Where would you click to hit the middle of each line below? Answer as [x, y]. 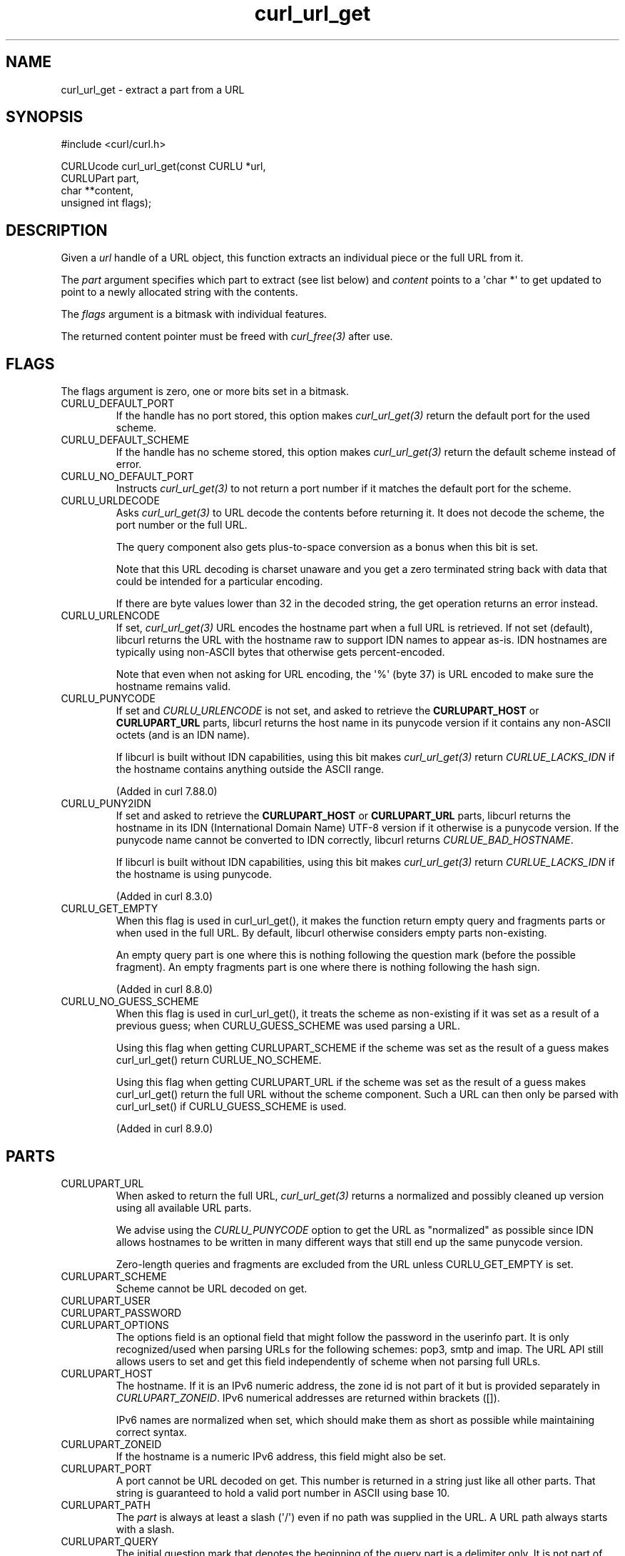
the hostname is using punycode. [194, 874]
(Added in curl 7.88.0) [167, 792]
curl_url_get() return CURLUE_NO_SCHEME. [219, 1060]
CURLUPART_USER [106, 1300]
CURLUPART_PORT [106, 1468]
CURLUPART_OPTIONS [115, 1325]
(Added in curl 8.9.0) [164, 1129]
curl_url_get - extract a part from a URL [153, 89]
